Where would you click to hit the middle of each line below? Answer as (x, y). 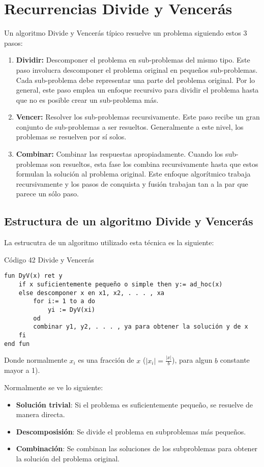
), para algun (192, 360)
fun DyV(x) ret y (33, 276)
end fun (17, 344)
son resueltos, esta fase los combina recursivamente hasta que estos (154, 164)
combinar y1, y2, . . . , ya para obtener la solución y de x (141, 327)
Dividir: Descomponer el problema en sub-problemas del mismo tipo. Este (133, 60)
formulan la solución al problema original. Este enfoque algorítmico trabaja (133, 174)
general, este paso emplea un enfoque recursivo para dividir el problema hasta (137, 90)
